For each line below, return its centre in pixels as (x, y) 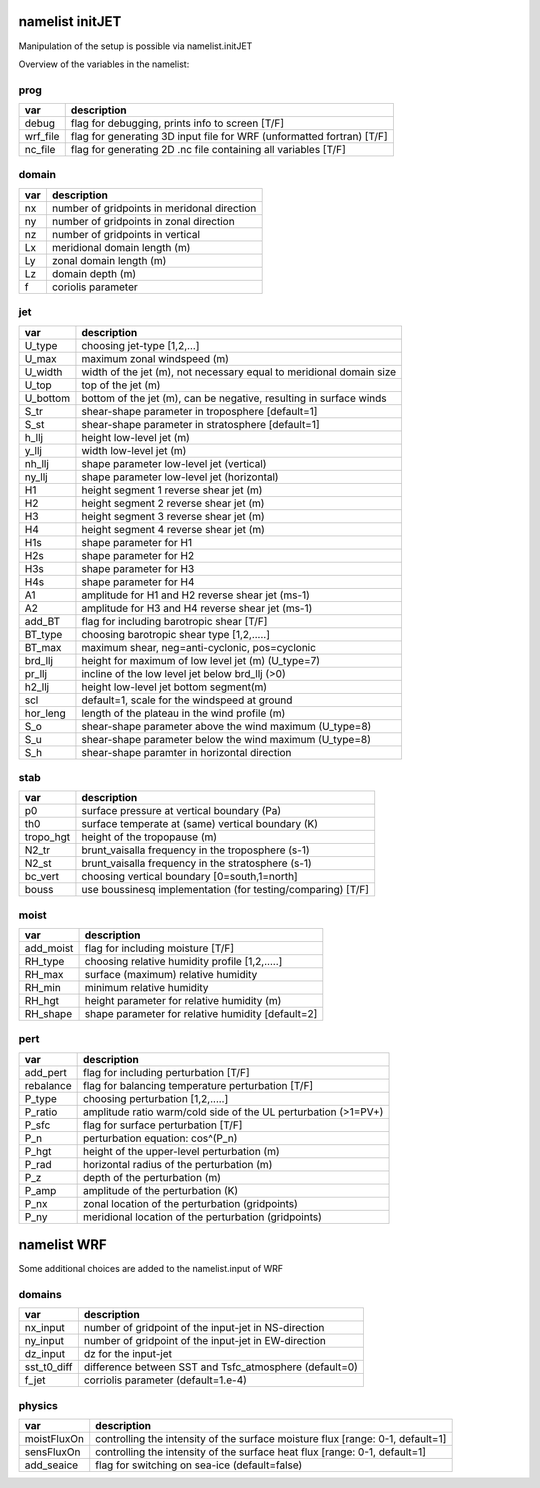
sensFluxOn (52, 1452)
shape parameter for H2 (138, 555)
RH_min (43, 988)
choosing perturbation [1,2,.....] (156, 1098)
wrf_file (42, 137)
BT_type (43, 634)
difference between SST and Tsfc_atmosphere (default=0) (221, 1367)
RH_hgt (42, 1001)
